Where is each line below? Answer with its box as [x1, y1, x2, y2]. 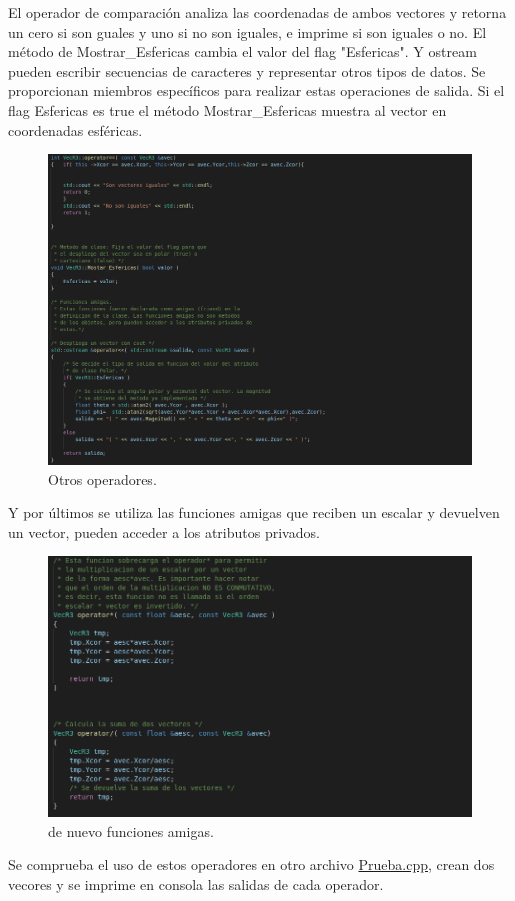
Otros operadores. [48, 468, 157, 489]
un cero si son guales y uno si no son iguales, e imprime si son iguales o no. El [8, 21, 487, 42]
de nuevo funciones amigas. [48, 820, 214, 841]
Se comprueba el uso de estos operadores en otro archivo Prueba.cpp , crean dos [8, 854, 495, 875]
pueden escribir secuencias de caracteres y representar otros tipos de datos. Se [8, 60, 486, 81]
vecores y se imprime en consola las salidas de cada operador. [8, 874, 384, 895]
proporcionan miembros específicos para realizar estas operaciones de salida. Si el [8, 80, 505, 101]
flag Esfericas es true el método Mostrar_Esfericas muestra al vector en [8, 99, 447, 120]
